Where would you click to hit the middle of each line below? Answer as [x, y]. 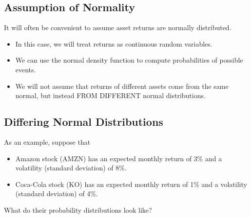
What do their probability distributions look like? [78, 210]
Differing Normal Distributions [84, 122]
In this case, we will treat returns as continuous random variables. [114, 43]
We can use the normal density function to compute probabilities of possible [129, 60]
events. [26, 69]
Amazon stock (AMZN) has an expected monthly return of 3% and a [119, 158]
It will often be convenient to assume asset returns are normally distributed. [118, 27]
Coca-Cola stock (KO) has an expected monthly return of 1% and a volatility [131, 184]
